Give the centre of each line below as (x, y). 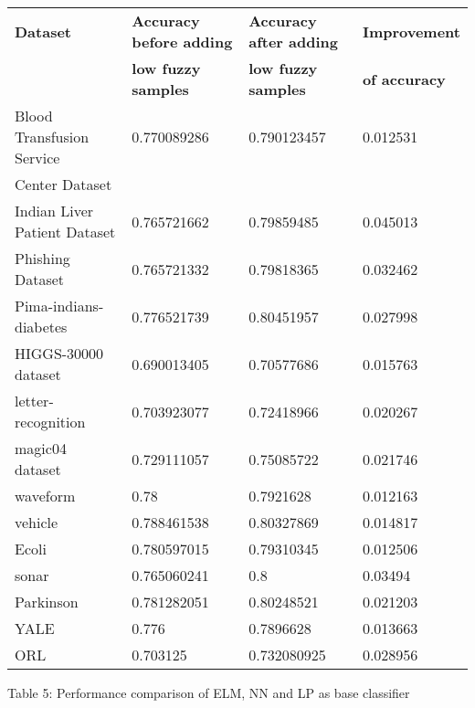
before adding (182, 42)
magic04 (41, 448)
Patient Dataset (65, 232)
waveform (45, 496)
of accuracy (404, 79)
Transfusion (52, 137)
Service (37, 158)
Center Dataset (63, 184)
